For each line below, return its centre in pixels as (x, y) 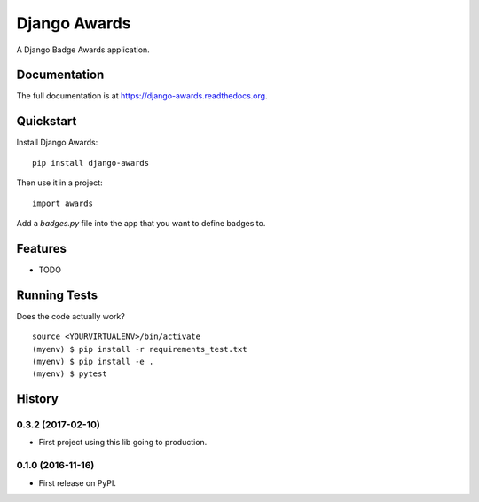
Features (41, 248)
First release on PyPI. (78, 482)
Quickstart (47, 121)
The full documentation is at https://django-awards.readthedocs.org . (142, 96)
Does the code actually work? (71, 316)
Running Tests (57, 295)
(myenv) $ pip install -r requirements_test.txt (140, 349)
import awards (63, 203)
